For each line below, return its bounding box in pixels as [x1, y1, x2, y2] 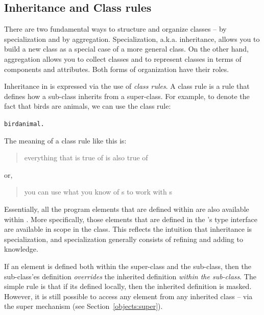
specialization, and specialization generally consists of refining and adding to [4, 233, 243, 244]
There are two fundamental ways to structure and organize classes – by [4, 23, 227, 34]
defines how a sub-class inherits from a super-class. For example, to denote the [4, 90, 250, 101]
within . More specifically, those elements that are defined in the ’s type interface [4, 213, 257, 224]
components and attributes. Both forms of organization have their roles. [4, 63, 229, 74]
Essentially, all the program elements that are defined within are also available [4, 203, 249, 214]
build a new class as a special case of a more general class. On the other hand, [4, 43, 249, 54]
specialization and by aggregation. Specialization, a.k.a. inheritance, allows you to [4, 33, 260, 44]
